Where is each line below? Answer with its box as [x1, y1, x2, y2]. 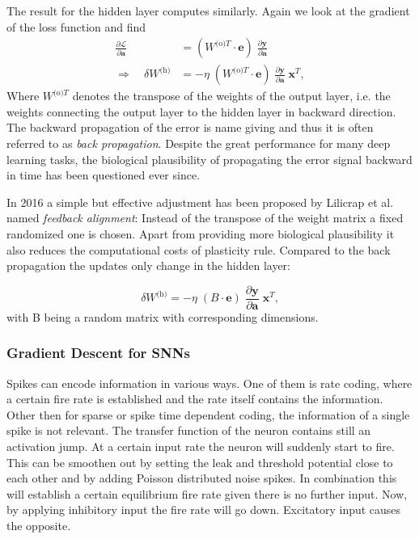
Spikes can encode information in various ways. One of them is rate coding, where [6, 374, 413, 391]
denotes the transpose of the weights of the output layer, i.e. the [72, 87, 391, 104]
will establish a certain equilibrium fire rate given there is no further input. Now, [6, 485, 408, 502]
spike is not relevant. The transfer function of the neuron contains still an [6, 422, 371, 439]
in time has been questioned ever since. [6, 166, 201, 183]
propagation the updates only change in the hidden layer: [6, 257, 290, 274]
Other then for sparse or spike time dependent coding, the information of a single [6, 406, 410, 423]
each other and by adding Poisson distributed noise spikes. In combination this [6, 470, 397, 486]
